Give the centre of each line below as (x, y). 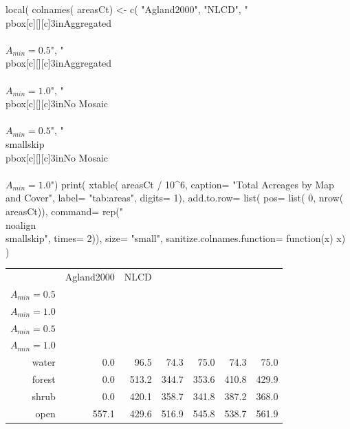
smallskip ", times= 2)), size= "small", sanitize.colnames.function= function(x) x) (176, 238)
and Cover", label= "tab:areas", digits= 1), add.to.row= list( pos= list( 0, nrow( (175, 198)
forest (44, 379)
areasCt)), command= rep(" (65, 211)
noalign (21, 224)
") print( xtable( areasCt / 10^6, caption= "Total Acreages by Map (192, 184)
